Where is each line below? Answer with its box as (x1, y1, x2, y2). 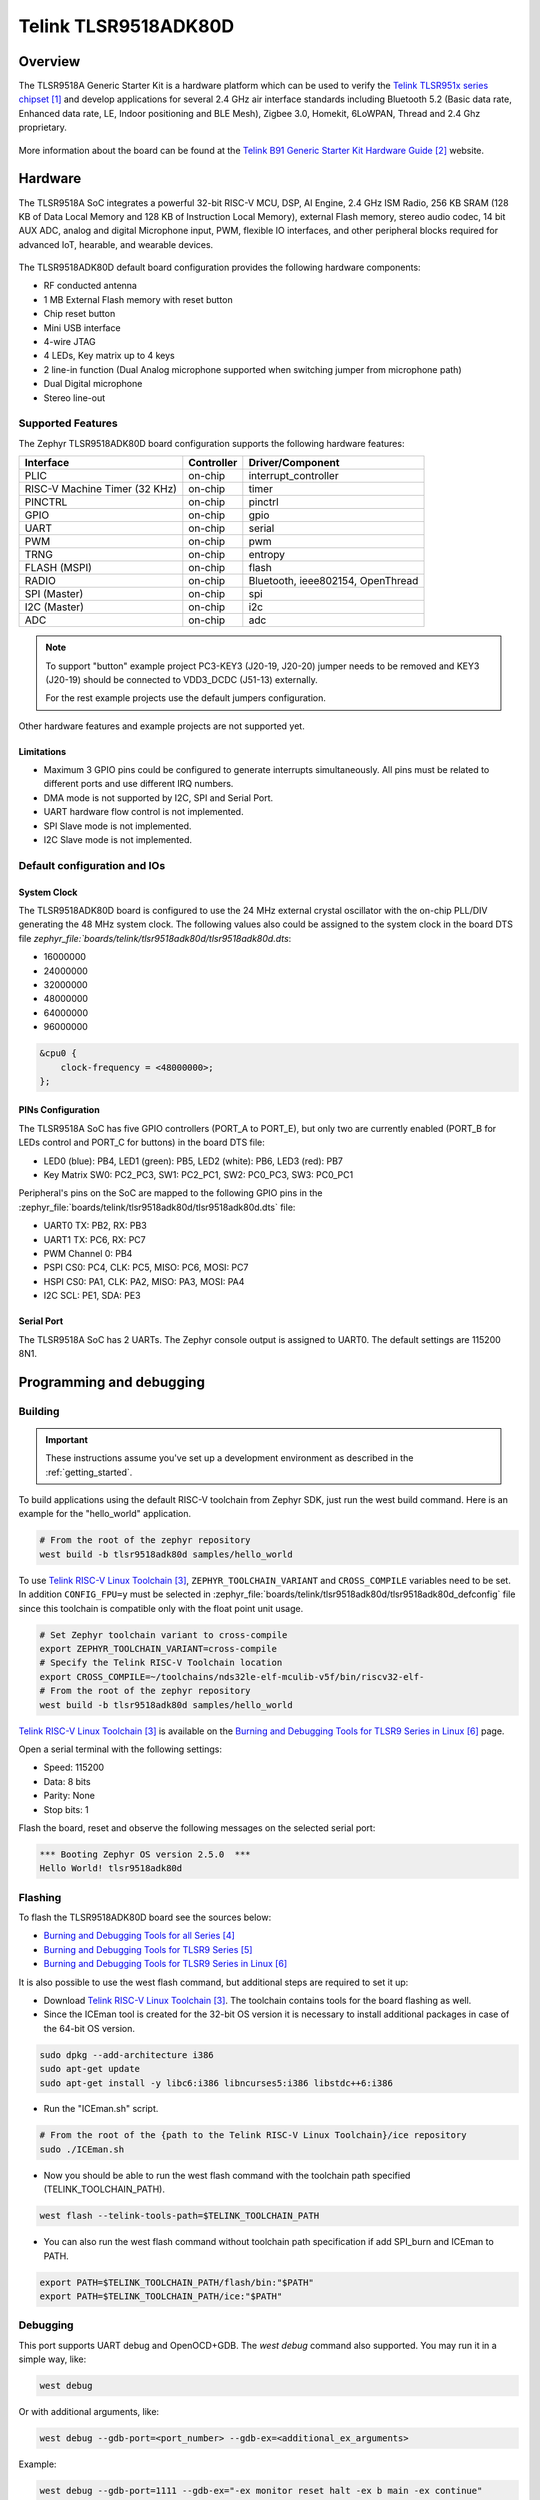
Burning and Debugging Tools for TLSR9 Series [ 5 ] (43, 1943, 253, 1955)
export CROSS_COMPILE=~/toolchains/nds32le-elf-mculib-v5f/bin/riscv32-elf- (39, 1671, 425, 1682)
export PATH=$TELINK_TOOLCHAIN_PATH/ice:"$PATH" (39, 2290, 283, 2302)
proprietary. (18, 121, 67, 134)
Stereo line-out (43, 391, 106, 404)
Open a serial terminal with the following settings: (18, 1743, 222, 1755)
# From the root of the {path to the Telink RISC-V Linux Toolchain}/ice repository (39, 2130, 467, 2141)
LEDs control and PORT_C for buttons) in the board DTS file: (18, 1136, 265, 1149)
